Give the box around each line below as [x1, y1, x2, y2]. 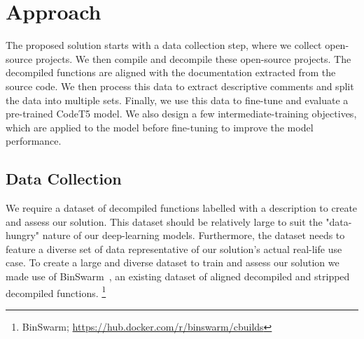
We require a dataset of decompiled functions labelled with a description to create [6, 201, 358, 215]
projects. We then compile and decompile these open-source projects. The [35, 51, 351, 66]
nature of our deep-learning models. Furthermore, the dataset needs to [42, 228, 345, 243]
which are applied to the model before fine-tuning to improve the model [6, 120, 314, 134]
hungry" [6, 228, 40, 243]
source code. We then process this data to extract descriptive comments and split [6, 78, 354, 93]
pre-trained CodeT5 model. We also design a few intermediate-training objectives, [6, 106, 357, 121]
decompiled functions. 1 [6, 283, 106, 300]
